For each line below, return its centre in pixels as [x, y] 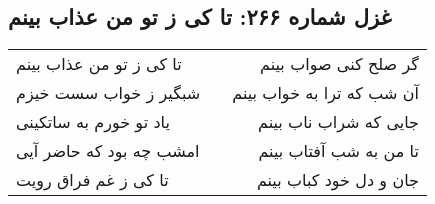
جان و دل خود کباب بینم [337, 180]
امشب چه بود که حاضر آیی [108, 151]
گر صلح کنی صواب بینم [339, 64]
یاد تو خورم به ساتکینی [93, 122]
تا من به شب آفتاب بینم [338, 151]
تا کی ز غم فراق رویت [92, 180]
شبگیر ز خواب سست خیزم [108, 93]
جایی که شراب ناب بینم [338, 122]
